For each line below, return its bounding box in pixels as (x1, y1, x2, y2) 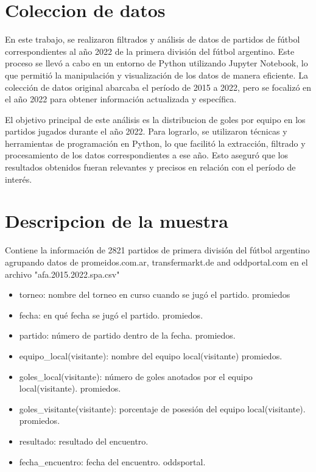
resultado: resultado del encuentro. (19, 434, 149, 447)
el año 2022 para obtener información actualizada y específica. (5, 93, 237, 105)
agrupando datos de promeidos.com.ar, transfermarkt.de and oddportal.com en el (5, 255, 308, 268)
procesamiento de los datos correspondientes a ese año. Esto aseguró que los (5, 149, 288, 161)
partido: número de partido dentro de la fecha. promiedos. (19, 329, 236, 342)
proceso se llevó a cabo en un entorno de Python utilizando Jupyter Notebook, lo (5, 57, 308, 69)
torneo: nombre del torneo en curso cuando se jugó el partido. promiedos (19, 288, 290, 301)
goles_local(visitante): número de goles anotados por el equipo (19, 370, 253, 382)
